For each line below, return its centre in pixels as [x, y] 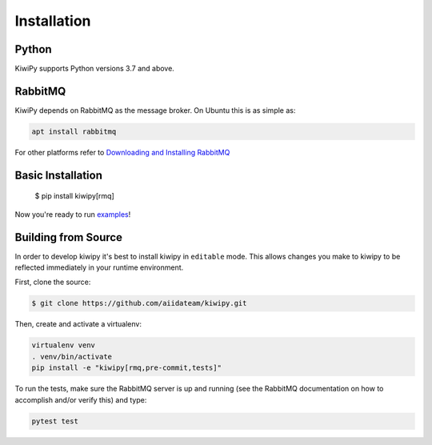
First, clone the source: [53, 282]
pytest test [55, 421]
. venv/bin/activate [72, 357]
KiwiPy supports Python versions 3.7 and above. [95, 69]
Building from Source [69, 237]
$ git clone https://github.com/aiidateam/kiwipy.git [139, 303]
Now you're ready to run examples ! [73, 214]
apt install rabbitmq [74, 131]
